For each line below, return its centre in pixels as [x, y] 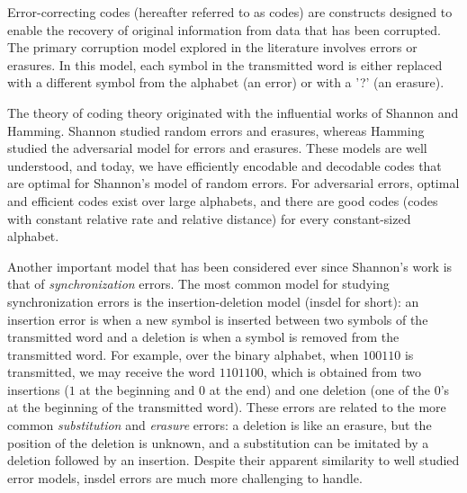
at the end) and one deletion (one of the [320, 389]
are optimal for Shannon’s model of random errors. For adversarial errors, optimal [233, 183]
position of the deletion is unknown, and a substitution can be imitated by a [218, 442]
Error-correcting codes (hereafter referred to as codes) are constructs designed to [230, 12]
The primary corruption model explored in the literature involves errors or [212, 47]
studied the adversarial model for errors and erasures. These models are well [217, 148]
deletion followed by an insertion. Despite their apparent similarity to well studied [233, 460]
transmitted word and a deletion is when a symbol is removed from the [203, 337]
